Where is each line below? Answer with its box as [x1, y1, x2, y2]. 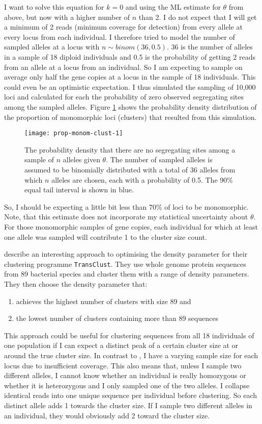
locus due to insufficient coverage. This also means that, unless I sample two [4, 360, 242, 370]
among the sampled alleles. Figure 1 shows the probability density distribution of [4, 101, 257, 112]
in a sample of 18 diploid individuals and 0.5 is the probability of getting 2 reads [4, 51, 255, 62]
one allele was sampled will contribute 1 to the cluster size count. [4, 231, 207, 242]
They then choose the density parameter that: [4, 278, 148, 289]
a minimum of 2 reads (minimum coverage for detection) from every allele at [4, 21, 243, 32]
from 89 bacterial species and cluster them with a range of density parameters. [4, 268, 249, 279]
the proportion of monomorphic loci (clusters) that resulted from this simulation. [4, 111, 257, 122]
